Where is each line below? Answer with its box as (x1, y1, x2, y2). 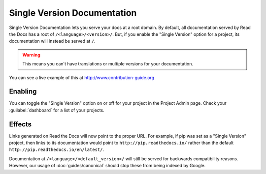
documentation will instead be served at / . (9, 38, 96, 44)
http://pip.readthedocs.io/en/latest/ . (9, 146, 104, 152)
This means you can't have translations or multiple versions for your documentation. (22, 61, 194, 67)
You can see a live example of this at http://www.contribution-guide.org (9, 74, 155, 81)
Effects (9, 120, 32, 128)
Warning (22, 52, 40, 58)
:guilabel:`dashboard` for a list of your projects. (9, 107, 104, 113)
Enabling (9, 87, 37, 96)
